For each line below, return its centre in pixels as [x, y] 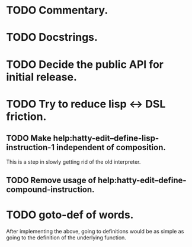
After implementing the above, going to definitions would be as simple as [95, 231]
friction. [26, 116]
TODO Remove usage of [51, 180]
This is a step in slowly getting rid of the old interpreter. [73, 162]
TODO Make [29, 139]
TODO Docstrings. [52, 38]
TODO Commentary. [57, 10]
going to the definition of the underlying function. [66, 238]
